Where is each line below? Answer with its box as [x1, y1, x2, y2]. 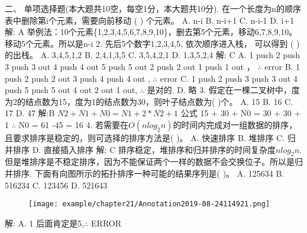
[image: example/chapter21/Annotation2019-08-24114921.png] [28, 200, 270, 209]
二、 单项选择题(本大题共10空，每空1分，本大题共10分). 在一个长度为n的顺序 [5, 2, 301, 14]
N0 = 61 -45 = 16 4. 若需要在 [18, 118, 129, 130]
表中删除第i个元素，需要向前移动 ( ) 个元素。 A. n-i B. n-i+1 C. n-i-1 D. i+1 [5, 14, 295, 26]
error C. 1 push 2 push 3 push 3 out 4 [160, 72, 298, 84]
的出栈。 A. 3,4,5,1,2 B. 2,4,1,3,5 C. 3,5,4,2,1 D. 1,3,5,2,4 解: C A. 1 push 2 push [5, 49, 300, 61]
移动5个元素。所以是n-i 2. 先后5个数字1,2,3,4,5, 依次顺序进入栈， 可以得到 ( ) [5, 37, 300, 49]
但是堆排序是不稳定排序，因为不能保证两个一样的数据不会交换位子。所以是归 [5, 155, 303, 168]
